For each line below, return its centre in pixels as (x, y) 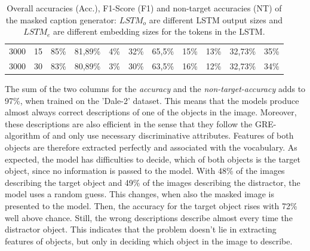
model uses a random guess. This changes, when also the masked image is (139, 194)
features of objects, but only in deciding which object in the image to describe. (149, 241)
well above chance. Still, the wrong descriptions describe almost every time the (149, 217)
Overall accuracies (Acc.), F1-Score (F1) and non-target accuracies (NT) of (144, 8)
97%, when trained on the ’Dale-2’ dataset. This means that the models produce (152, 100)
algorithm (23, 135)
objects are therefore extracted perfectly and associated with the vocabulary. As (151, 147)
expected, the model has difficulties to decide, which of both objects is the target (153, 159)
